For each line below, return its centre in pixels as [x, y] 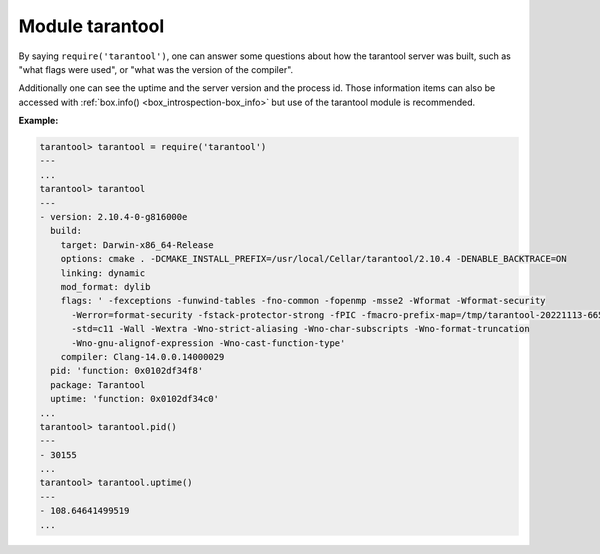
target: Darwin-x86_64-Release [137, 244]
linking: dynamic [103, 273]
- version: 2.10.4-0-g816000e [113, 217]
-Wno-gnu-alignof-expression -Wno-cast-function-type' [208, 343]
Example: [38, 121]
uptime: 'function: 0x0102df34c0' [135, 399]
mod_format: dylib [105, 286]
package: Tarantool [98, 384]
